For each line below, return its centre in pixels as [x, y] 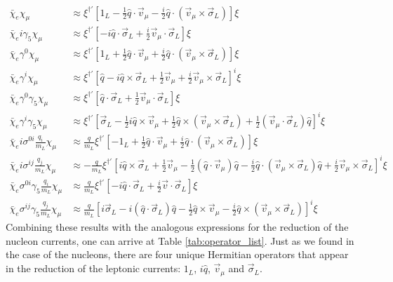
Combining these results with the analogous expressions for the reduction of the [177, 227]
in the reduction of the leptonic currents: [93, 268]
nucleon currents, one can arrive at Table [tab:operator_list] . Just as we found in [180, 240]
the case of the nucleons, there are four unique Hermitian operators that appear [177, 254]
